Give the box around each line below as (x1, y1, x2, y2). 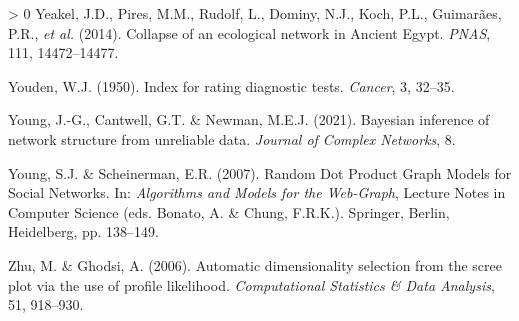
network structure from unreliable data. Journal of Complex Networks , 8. (8, 128, 456, 149)
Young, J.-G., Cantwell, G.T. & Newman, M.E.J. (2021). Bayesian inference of (8, 109, 490, 130)
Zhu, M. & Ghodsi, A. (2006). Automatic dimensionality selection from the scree (8, 254, 502, 275)
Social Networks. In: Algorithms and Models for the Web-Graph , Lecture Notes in (8, 182, 506, 203)
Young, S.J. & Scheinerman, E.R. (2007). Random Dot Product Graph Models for (8, 162, 512, 183)
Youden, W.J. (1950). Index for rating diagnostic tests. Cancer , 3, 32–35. (8, 75, 455, 96)
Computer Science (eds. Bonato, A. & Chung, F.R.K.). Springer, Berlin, (8, 201, 450, 222)
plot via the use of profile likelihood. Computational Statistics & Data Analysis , (8, 274, 495, 295)
